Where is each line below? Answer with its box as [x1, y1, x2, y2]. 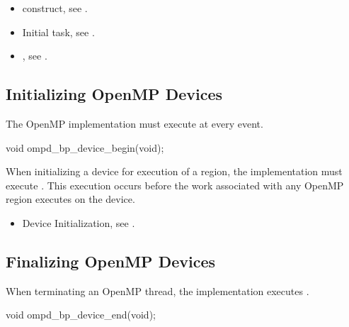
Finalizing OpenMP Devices [6, 250, 215, 272]
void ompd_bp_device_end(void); [6, 307, 156, 322]
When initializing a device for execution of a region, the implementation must [6, 164, 343, 179]
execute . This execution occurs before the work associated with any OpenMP [6, 177, 344, 192]
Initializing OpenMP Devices [6, 83, 223, 105]
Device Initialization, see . [22, 215, 135, 230]
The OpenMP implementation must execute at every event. [6, 116, 263, 131]
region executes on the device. [6, 192, 135, 206]
